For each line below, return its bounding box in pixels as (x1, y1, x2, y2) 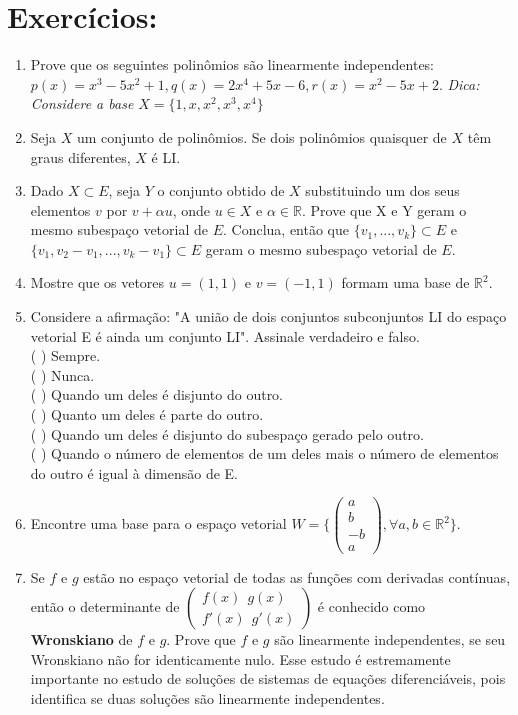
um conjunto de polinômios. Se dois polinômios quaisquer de (77, 126, 447, 147)
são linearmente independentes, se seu (274, 629, 506, 650)
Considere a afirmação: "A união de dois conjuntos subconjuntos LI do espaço (30, 306, 507, 327)
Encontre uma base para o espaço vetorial (30, 513, 287, 533)
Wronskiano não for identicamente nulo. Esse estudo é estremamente (30, 648, 451, 669)
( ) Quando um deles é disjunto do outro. (30, 384, 284, 405)
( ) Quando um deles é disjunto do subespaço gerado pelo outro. (30, 423, 424, 444)
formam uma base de (341, 272, 470, 293)
